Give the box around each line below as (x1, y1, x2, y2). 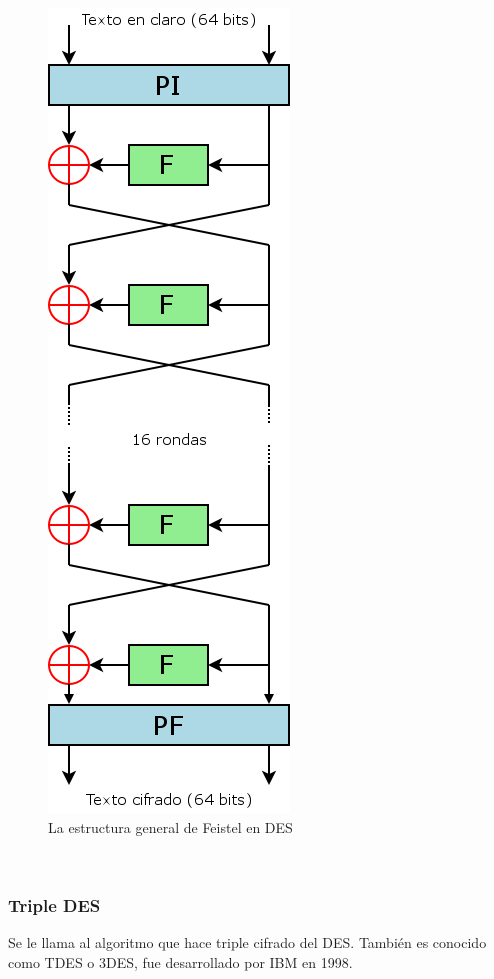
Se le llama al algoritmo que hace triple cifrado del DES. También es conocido (8, 932, 487, 952)
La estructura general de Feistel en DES (48, 816, 293, 837)
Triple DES (8, 892, 101, 917)
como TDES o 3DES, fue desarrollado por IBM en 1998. (8, 951, 353, 972)
